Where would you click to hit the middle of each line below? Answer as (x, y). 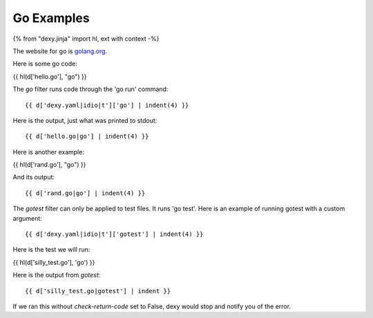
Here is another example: (48, 152)
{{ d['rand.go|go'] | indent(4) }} (85, 193)
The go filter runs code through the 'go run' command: (90, 89)
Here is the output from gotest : (57, 275)
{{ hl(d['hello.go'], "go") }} (50, 77)
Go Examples (51, 18)
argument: (28, 218)
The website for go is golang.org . (60, 51)
